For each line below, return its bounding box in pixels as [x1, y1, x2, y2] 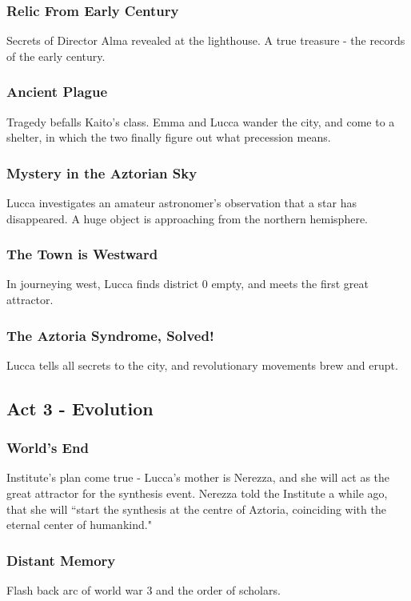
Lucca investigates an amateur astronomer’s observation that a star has [6, 194, 357, 211]
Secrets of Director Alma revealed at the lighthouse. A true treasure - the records [6, 32, 405, 49]
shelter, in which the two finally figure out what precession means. [6, 129, 331, 146]
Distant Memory [6, 550, 116, 570]
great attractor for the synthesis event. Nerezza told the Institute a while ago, [6, 485, 388, 502]
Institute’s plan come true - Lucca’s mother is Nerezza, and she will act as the [6, 469, 390, 486]
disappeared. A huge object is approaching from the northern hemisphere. [6, 210, 369, 226]
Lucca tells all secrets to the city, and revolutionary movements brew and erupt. [6, 356, 398, 373]
